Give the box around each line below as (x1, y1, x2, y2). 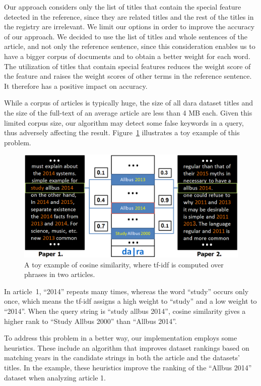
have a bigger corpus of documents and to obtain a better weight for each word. (4, 50, 250, 61)
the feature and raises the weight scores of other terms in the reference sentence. (4, 71, 252, 81)
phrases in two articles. (24, 269, 95, 280)
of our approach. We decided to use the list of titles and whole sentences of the (4, 31, 248, 41)
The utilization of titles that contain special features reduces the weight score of (4, 61, 251, 71)
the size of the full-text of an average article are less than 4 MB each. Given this (4, 107, 252, 118)
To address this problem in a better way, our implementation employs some (4, 333, 237, 343)
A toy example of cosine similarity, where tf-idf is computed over (24, 259, 224, 269)
